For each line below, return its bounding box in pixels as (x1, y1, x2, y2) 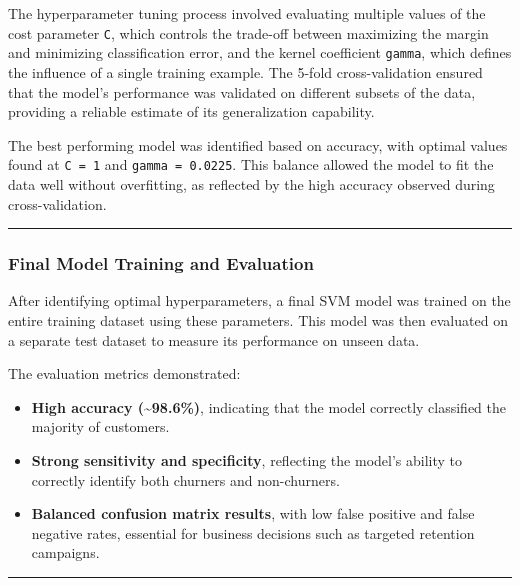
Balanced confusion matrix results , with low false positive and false (31, 503, 475, 524)
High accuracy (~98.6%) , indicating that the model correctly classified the (31, 396, 507, 417)
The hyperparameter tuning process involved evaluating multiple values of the (8, 3, 486, 23)
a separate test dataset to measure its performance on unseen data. (8, 329, 420, 350)
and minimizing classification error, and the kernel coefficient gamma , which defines (8, 42, 512, 63)
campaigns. (31, 542, 100, 563)
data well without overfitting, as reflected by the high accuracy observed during (8, 173, 495, 194)
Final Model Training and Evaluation (8, 251, 314, 276)
